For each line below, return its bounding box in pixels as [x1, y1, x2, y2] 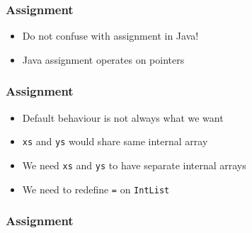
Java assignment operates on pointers [22, 52, 185, 67]
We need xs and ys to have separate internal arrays [22, 157, 246, 172]
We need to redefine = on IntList [22, 181, 170, 196]
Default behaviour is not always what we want [22, 110, 224, 125]
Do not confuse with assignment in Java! [22, 28, 199, 43]
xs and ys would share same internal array [22, 134, 208, 149]
